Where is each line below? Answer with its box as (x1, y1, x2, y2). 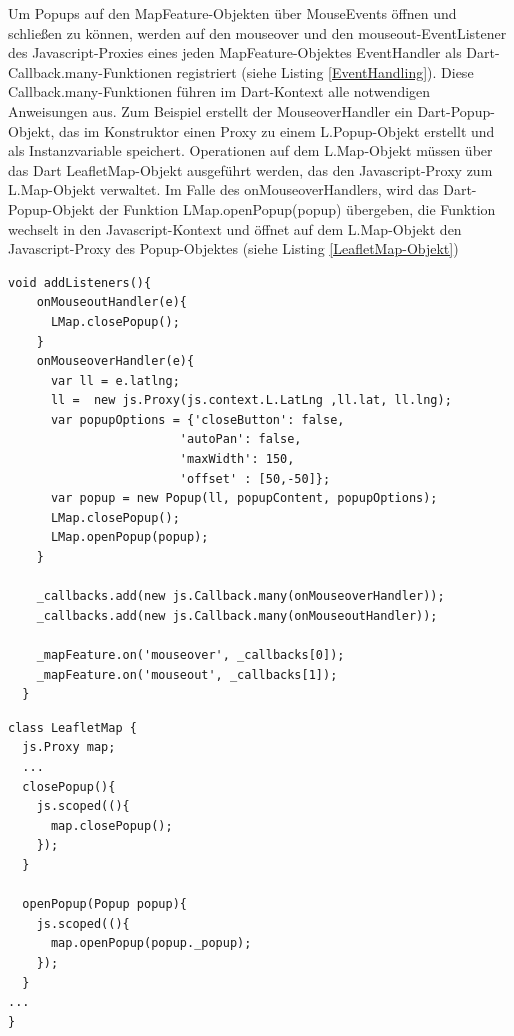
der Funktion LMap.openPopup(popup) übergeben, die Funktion (99, 198, 496, 219)
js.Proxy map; (22, 740, 116, 755)
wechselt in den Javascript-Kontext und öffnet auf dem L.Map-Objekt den (8, 218, 462, 239)
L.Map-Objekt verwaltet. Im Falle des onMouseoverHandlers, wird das (8, 179, 439, 200)
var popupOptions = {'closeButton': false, (50, 412, 345, 427)
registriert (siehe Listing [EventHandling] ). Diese (176, 61, 474, 82)
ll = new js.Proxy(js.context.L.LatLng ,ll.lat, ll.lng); (50, 393, 452, 408)
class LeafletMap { (8, 720, 137, 735)
